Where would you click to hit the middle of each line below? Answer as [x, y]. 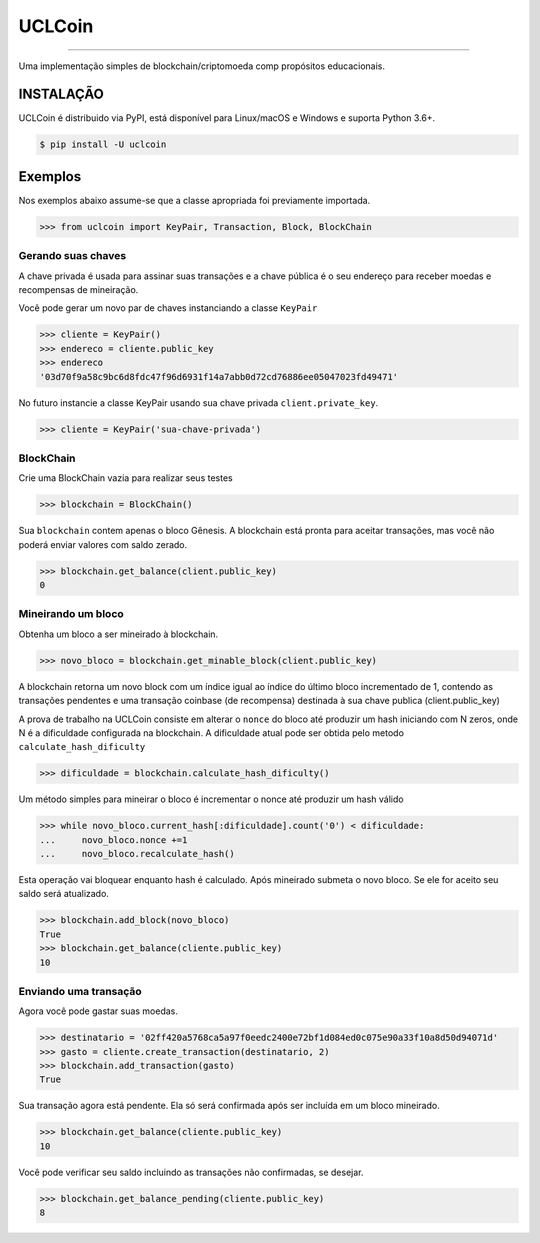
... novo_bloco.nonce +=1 [113, 839]
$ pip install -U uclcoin [103, 144]
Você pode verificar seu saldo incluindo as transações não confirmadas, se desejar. [191, 1172]
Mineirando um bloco [71, 614]
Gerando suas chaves [72, 256]
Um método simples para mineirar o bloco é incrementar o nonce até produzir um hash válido [211, 799]
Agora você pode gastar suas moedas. [98, 1011]
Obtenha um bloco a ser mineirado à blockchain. [118, 634]
